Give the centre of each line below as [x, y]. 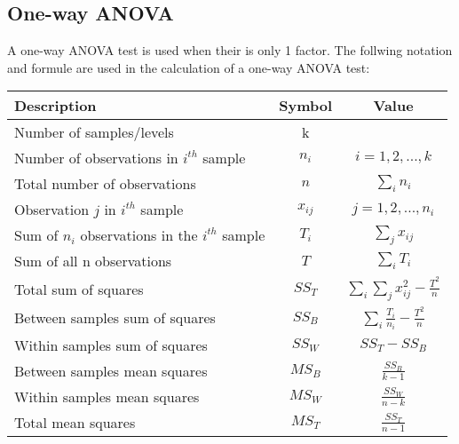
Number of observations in [96, 158]
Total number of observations [105, 184]
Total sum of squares [79, 289]
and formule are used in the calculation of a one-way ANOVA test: [189, 67]
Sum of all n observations [93, 261]
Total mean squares [75, 422]
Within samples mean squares [107, 396]
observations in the [139, 235]
